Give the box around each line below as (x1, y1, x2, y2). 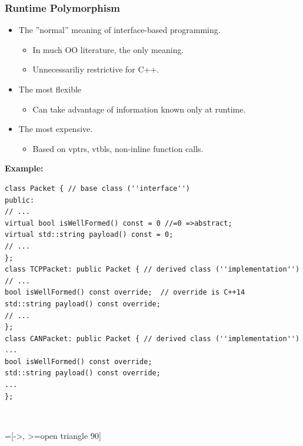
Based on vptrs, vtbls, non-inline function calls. (32, 142, 204, 154)
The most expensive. (18, 123, 93, 135)
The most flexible (18, 83, 82, 95)
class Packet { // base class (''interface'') (5, 184, 190, 193)
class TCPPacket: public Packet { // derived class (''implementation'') (5, 265, 300, 274)
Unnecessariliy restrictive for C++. (32, 63, 159, 75)
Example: (5, 162, 44, 174)
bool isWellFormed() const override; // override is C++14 (5, 288, 245, 297)
